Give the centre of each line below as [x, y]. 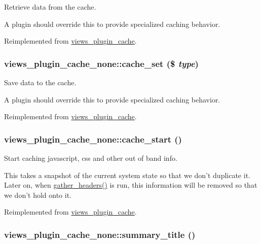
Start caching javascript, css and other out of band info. [91, 158]
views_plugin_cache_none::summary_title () [100, 234]
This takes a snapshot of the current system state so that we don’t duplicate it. [127, 175]
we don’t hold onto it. [38, 195]
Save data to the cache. [40, 82]
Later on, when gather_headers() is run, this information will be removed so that [131, 185]
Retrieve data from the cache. [50, 7]
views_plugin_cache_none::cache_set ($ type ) [101, 63]
